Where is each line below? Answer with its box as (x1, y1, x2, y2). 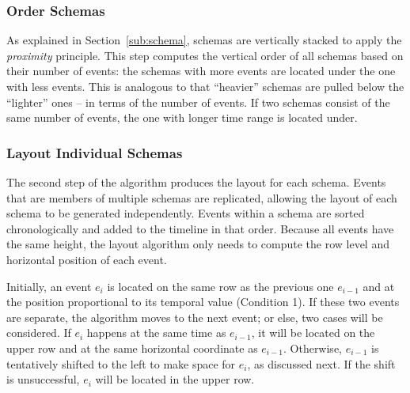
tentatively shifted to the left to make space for (6, 355, 236, 372)
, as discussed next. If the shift (247, 355, 396, 372)
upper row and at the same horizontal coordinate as (6, 339, 258, 356)
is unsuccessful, (6, 371, 80, 387)
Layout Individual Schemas (6, 142, 183, 162)
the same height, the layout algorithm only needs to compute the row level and (6, 236, 389, 252)
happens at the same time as (86, 324, 226, 341)
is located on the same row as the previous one (107, 278, 334, 294)
